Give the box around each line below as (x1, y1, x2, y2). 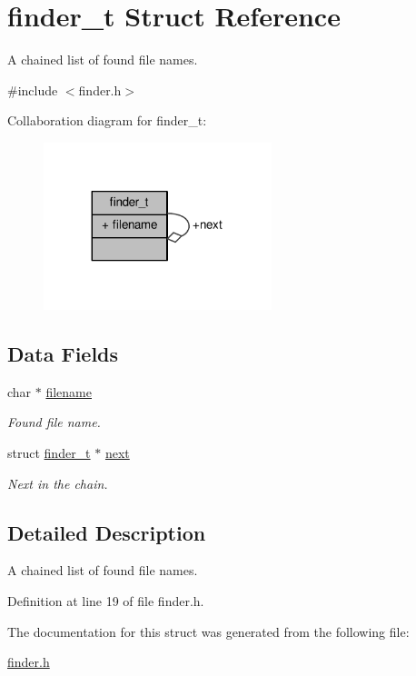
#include (7, 80, 58, 99)
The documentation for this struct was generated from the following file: (7, 621, 410, 641)
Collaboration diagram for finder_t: (7, 111, 207, 130)
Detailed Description (7, 518, 206, 546)
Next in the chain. (7, 473, 108, 492)
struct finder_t (7, 443, 91, 462)
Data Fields (7, 340, 119, 368)
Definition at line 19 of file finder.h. (7, 591, 204, 611)
